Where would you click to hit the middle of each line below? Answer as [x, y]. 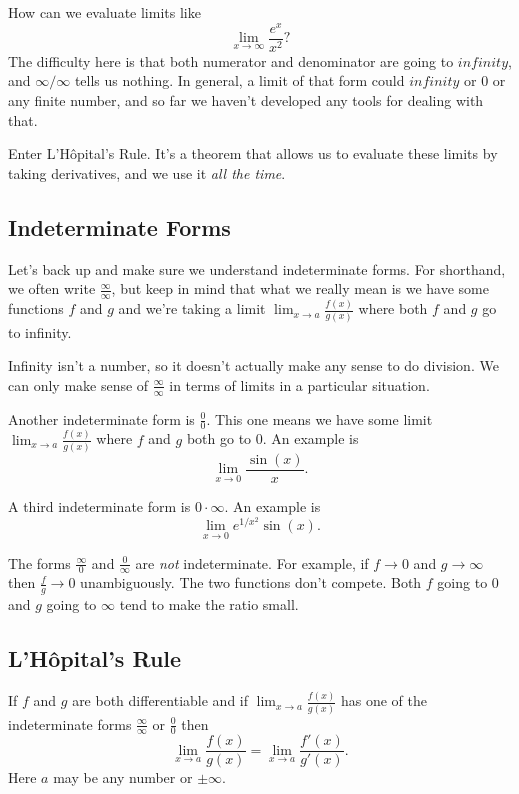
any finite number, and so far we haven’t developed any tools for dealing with [246, 99]
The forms [39, 562]
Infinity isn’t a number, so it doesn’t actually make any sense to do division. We [253, 365]
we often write [52, 288]
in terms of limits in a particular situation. [299, 384]
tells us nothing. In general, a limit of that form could [239, 80]
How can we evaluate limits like [104, 12]
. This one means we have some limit [319, 418]
